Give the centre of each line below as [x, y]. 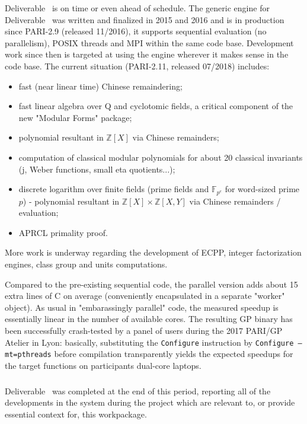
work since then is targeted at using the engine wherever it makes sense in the [147, 54]
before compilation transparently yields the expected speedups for [174, 354]
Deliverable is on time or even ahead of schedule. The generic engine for [137, 8]
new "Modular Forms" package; [75, 117]
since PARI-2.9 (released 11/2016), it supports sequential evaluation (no [136, 31]
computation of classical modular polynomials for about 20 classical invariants [161, 157]
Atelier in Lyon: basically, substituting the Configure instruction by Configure [149, 342]
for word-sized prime [262, 189]
